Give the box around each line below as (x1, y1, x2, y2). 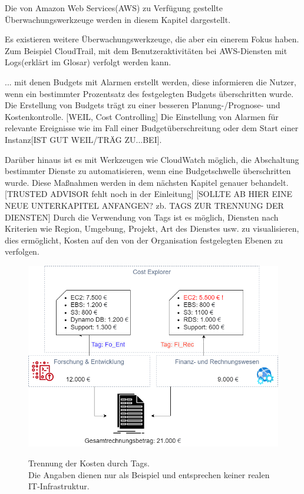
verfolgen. (5, 245, 39, 258)
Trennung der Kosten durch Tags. (28, 457, 150, 469)
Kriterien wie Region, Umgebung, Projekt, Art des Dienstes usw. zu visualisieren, (5, 222, 299, 235)
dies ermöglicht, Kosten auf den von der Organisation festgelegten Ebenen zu (5, 233, 283, 246)
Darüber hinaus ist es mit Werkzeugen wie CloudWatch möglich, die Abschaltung (5, 153, 299, 165)
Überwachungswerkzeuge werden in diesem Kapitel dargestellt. (5, 13, 231, 25)
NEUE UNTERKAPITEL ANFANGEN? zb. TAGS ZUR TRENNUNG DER (5, 199, 284, 211)
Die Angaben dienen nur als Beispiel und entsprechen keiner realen (28, 468, 270, 480)
